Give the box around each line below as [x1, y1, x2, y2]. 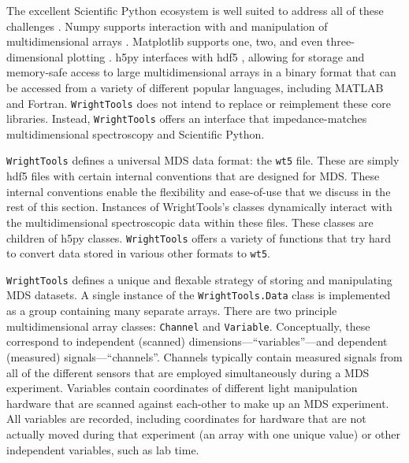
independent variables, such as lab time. [6, 441, 199, 457]
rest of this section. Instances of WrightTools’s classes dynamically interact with [6, 198, 392, 215]
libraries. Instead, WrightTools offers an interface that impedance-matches [6, 110, 367, 127]
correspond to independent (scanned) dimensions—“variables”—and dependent [6, 333, 388, 350]
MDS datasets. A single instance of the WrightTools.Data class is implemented [6, 287, 391, 303]
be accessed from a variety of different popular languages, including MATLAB [6, 79, 384, 95]
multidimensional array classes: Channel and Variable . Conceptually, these [6, 317, 370, 334]
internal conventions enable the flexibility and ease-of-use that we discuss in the [6, 183, 391, 199]
